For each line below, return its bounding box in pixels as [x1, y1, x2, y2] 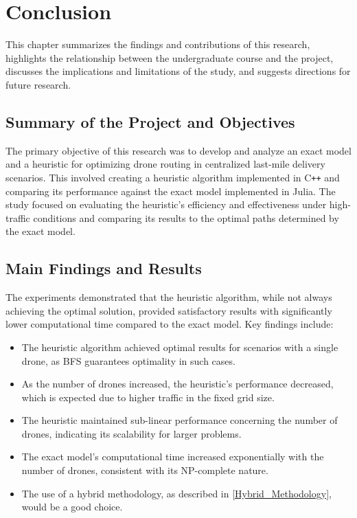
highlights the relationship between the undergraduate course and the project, [5, 50, 334, 65]
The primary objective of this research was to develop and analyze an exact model [5, 143, 352, 157]
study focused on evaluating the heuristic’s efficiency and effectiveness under [5, 197, 327, 212]
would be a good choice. [21, 499, 123, 514]
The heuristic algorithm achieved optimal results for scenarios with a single [21, 339, 338, 354]
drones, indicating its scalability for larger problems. [21, 426, 242, 440]
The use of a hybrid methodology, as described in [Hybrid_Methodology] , [21, 486, 332, 500]
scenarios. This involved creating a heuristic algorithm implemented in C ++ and [5, 170, 340, 184]
